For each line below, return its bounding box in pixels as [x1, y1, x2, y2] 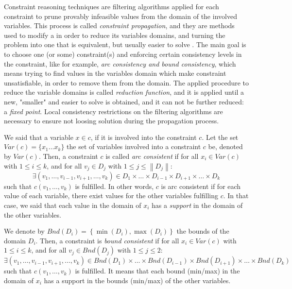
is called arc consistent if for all [105, 151, 199, 161]
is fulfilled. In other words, [75, 181, 154, 191]
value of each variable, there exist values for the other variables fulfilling [4, 190, 219, 201]
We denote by [4, 226, 45, 236]
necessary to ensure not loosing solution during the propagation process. [4, 116, 219, 126]
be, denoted [208, 141, 243, 152]
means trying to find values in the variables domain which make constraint [4, 68, 226, 78]
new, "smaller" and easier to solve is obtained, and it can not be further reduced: [4, 96, 244, 106]
